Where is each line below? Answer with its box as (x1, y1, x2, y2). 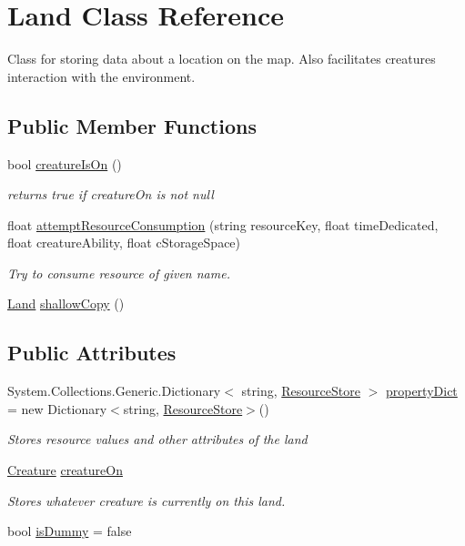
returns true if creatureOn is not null (7, 185, 214, 204)
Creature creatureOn (7, 460, 123, 480)
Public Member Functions (7, 111, 257, 139)
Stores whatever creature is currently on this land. (7, 490, 286, 510)
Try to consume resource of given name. (7, 263, 230, 282)
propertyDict (385, 381, 458, 400)
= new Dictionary (7, 399, 107, 418)
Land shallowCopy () (7, 294, 125, 313)
